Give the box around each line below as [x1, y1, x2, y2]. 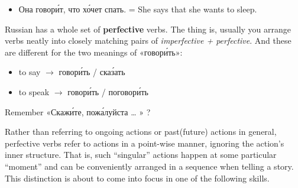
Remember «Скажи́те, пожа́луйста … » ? [5, 105, 151, 118]
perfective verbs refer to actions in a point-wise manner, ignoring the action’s [5, 137, 284, 149]
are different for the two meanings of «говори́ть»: [5, 46, 183, 58]
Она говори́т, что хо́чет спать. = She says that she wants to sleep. [18, 3, 257, 15]
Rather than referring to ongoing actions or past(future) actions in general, [5, 125, 277, 138]
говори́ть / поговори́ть [67, 85, 148, 98]
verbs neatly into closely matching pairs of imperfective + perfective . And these [5, 34, 291, 47]
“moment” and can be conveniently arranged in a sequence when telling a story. [5, 160, 294, 172]
